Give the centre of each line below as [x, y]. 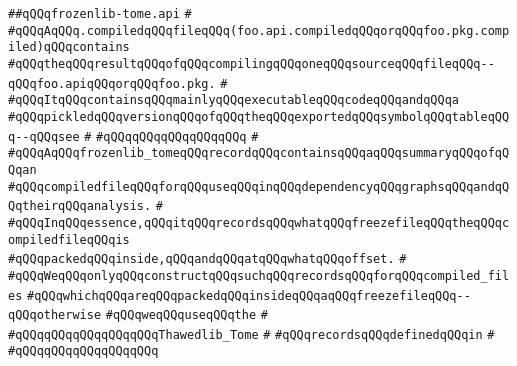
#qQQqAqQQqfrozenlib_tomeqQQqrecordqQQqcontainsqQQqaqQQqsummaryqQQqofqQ [259, 153]
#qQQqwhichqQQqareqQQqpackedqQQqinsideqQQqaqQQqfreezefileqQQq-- [249, 295]
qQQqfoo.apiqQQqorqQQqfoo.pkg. [112, 83]
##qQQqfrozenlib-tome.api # [100, 14]
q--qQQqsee [44, 136]
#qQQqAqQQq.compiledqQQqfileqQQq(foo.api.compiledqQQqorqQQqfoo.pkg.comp [259, 30]
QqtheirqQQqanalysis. [80, 206]
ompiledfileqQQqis [69, 239]
